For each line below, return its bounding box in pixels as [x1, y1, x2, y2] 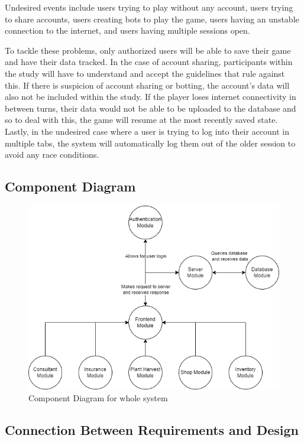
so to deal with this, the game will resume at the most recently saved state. [5, 113, 278, 126]
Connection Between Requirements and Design [5, 420, 299, 438]
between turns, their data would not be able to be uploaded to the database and [5, 102, 296, 114]
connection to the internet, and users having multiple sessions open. [5, 24, 250, 37]
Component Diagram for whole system [28, 391, 168, 404]
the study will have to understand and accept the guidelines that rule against [5, 67, 285, 79]
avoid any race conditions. [5, 148, 99, 161]
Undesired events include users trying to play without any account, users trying [5, 1, 293, 13]
